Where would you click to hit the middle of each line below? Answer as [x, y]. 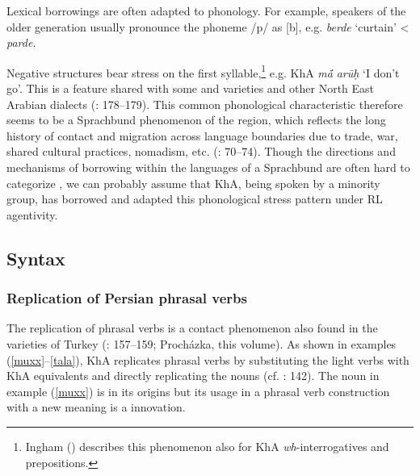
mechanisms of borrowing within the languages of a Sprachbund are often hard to [208, 167]
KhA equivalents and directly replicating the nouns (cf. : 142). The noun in [193, 376]
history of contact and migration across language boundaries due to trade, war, [202, 135]
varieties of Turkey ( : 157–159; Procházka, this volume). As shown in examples [202, 343]
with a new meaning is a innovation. [96, 407]
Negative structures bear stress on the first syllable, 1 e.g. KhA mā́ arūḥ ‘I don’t [203, 71]
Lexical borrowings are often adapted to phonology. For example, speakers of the [206, 10]
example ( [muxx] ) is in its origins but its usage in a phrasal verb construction [198, 391]
